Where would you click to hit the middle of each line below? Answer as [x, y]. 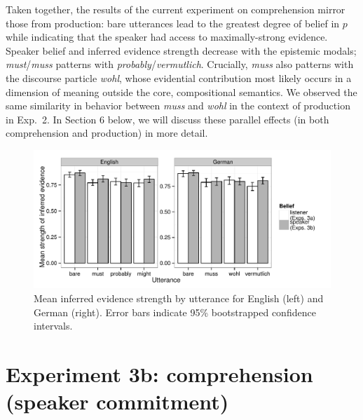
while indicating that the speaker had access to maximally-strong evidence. [167, 37]
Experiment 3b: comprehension [159, 374]
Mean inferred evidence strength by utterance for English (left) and [179, 298]
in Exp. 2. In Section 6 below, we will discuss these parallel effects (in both [167, 119]
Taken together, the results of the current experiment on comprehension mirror [176, 9]
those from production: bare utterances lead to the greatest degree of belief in [173, 23]
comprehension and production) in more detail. [107, 133]
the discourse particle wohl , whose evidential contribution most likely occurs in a [179, 77]
